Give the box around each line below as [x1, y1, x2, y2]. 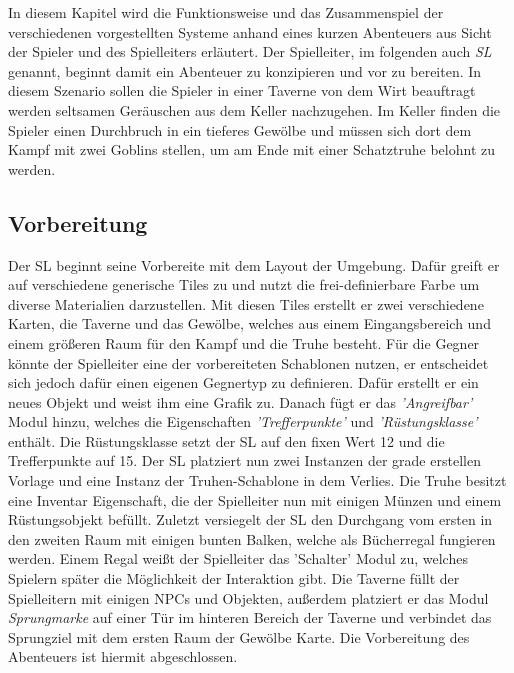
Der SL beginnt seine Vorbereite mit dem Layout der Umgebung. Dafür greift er [8, 254, 500, 275]
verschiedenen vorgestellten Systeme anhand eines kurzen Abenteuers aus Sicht [8, 21, 492, 42]
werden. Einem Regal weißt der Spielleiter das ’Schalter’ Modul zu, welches [8, 548, 468, 569]
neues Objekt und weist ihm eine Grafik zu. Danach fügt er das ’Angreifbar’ [8, 391, 473, 412]
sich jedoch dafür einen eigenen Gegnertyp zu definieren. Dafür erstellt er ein [8, 372, 479, 393]
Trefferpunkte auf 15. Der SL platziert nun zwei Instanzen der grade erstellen [8, 450, 481, 471]
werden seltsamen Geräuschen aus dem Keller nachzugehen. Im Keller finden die [8, 99, 501, 120]
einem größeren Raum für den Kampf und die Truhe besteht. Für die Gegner [8, 332, 480, 353]
